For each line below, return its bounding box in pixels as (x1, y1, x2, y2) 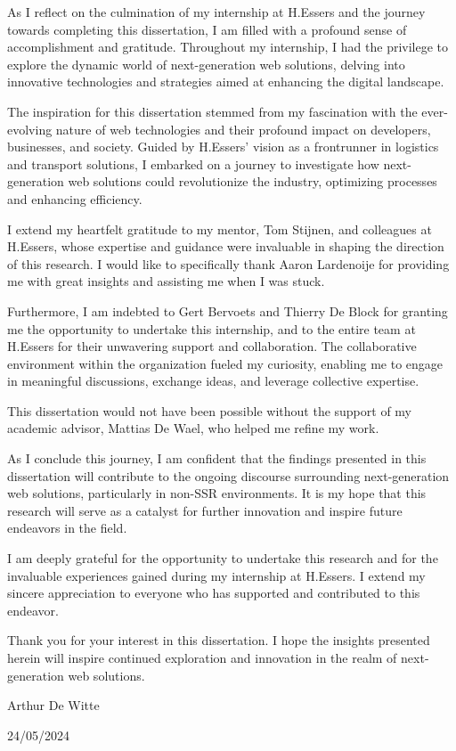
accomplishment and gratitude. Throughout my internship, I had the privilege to (7, 37, 449, 56)
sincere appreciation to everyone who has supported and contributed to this (7, 584, 420, 602)
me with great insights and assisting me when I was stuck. (7, 272, 325, 290)
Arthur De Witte (7, 696, 100, 714)
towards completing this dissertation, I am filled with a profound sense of (7, 20, 407, 38)
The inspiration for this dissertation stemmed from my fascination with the (7, 102, 418, 120)
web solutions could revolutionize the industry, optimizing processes (68, 172, 437, 191)
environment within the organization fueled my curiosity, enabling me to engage (7, 354, 444, 372)
